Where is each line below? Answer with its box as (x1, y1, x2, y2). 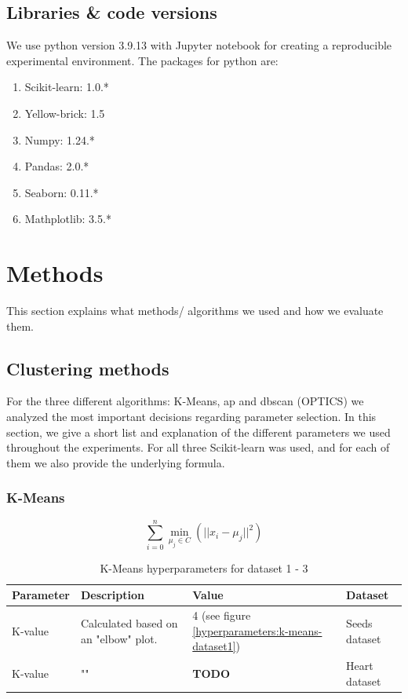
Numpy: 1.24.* (24, 131, 95, 148)
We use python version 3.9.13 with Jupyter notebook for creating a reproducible (6, 37, 392, 53)
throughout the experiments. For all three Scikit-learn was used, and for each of (6, 439, 390, 456)
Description (80, 587, 144, 603)
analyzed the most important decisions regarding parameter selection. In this (6, 408, 377, 425)
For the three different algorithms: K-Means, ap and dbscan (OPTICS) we (6, 393, 364, 409)
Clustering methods (6, 356, 169, 380)
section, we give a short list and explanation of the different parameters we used (6, 423, 391, 440)
